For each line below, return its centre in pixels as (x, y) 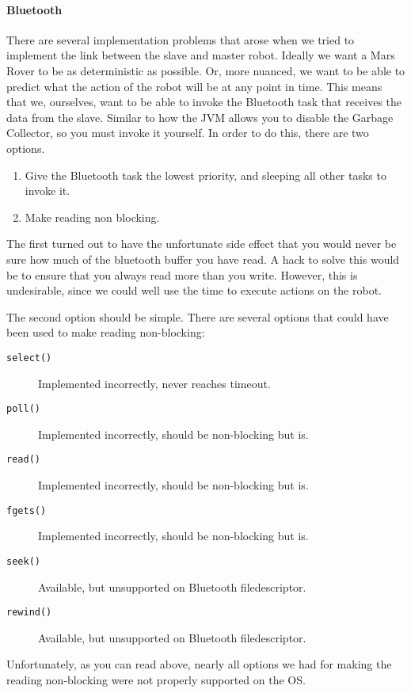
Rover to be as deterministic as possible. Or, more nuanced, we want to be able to (206, 70)
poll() (23, 409)
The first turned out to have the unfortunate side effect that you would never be (202, 244)
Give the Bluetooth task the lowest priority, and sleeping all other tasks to (205, 175)
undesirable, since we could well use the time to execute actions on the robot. (194, 290)
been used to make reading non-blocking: (106, 332)
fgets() (27, 510)
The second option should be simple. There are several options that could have (198, 316)
